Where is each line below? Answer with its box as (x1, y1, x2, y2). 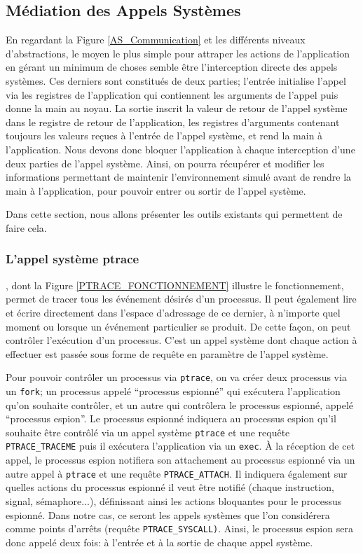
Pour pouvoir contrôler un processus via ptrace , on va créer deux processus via (6, 370, 347, 385)
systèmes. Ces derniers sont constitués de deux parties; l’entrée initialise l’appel (6, 73, 346, 88)
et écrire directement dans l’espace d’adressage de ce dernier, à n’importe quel (6, 305, 341, 319)
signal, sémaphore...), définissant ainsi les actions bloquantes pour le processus (6, 493, 342, 508)
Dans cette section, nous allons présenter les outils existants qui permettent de (6, 207, 343, 221)
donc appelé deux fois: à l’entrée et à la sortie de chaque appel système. (6, 534, 313, 549)
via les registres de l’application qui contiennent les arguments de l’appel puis (6, 87, 338, 102)
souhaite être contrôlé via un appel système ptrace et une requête (6, 424, 290, 439)
